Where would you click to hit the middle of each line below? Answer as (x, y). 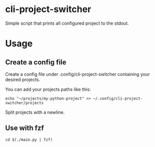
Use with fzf (25, 128)
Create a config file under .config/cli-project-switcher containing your (77, 74)
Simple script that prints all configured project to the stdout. (67, 23)
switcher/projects (24, 103)
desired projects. (23, 80)
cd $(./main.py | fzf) (29, 139)
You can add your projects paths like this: (48, 89)
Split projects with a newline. (35, 112)
